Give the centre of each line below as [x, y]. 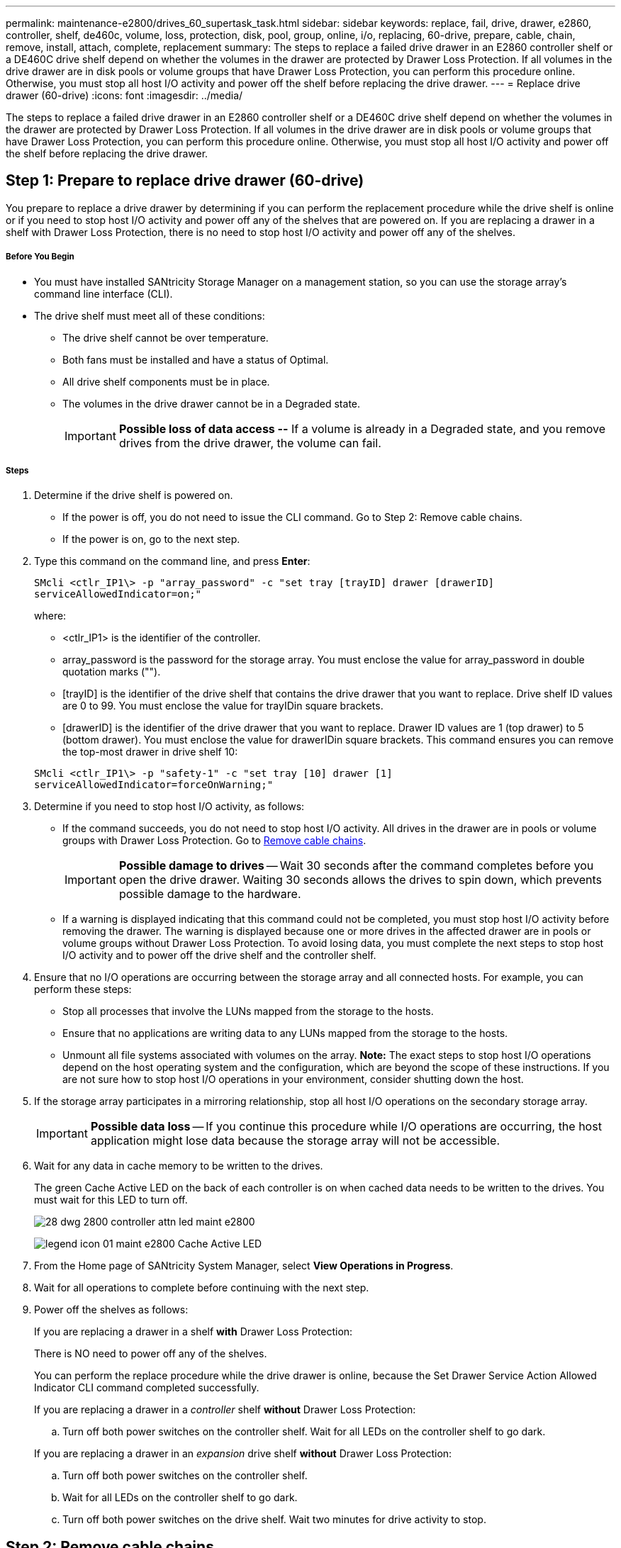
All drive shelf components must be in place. [166, 381]
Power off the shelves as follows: [111, 1310]
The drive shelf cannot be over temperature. [166, 337]
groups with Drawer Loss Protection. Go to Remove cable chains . [214, 841]
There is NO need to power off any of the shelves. [151, 1354]
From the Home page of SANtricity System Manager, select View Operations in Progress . [244, 1266]
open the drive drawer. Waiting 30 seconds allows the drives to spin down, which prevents [360, 880]
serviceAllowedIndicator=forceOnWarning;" [154, 785]
